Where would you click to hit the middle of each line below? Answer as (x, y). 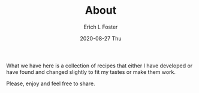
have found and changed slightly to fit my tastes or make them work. (91, 72)
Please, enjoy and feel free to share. (51, 83)
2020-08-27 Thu (101, 38)
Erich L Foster (101, 27)
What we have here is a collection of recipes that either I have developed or (99, 66)
